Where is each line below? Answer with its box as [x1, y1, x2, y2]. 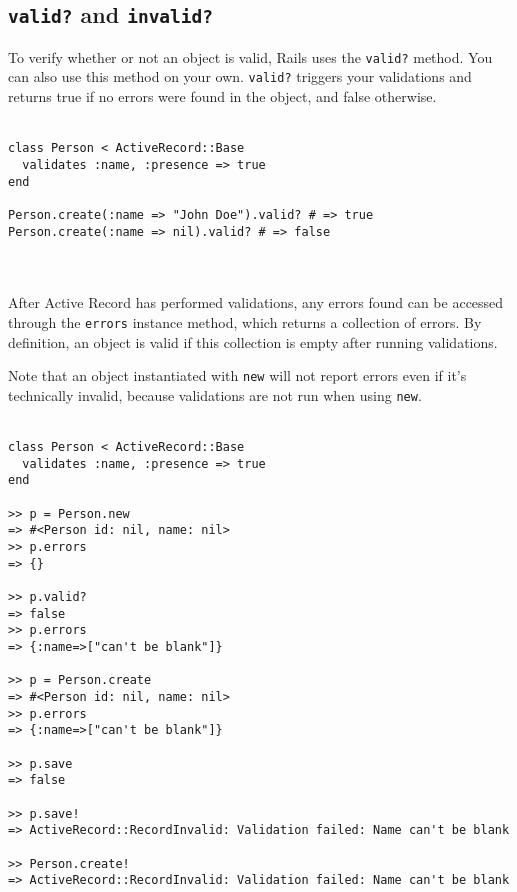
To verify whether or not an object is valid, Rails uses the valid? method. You [8, 46, 493, 67]
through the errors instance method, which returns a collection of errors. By [8, 312, 482, 332]
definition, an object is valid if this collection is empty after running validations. [8, 331, 498, 352]
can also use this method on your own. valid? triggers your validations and [8, 66, 472, 87]
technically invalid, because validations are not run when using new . [8, 384, 422, 405]
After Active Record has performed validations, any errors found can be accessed [8, 292, 504, 313]
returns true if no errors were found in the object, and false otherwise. [8, 86, 437, 107]
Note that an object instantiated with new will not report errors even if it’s [8, 365, 467, 386]
